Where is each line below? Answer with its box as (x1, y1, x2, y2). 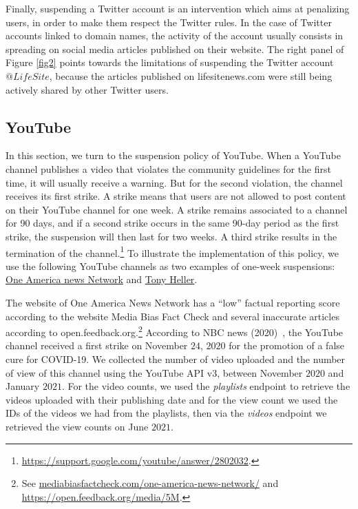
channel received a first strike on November (6, 338, 188, 353)
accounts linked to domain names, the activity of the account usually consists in (6, 28, 344, 43)
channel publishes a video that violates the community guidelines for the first (6, 161, 331, 176)
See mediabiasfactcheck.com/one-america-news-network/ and (21, 476, 279, 490)
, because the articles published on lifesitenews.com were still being (49, 68, 333, 83)
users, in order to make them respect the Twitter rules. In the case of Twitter (6, 14, 332, 29)
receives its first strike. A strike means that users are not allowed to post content (6, 189, 346, 203)
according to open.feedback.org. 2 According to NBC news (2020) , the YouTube (6, 323, 344, 339)
